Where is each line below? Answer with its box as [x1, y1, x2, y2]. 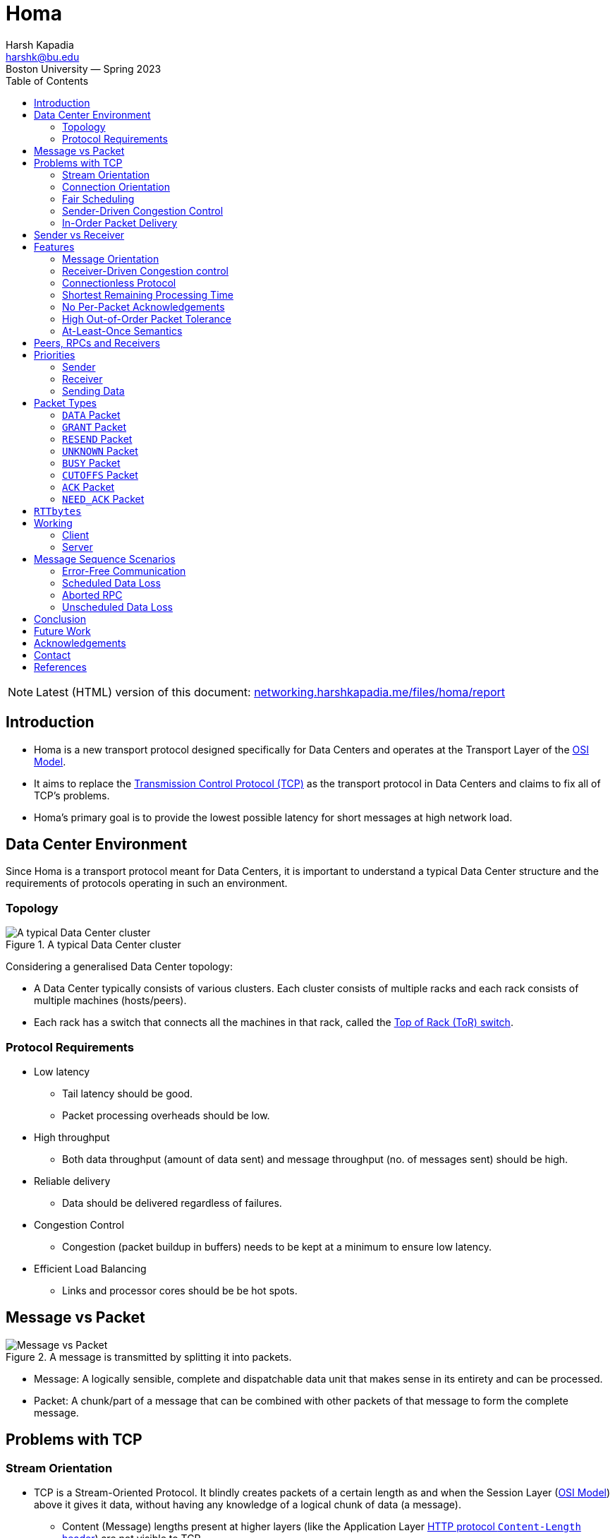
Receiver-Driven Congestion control [62, 264, 229, 277]
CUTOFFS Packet [62, 468, 138, 481]
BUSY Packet [62, 456, 121, 469]
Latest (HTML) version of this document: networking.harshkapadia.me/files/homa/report [36, 684, 506, 699]
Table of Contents [6, 74, 89, 87]
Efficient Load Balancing [34, 1262, 147, 1275]
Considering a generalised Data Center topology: [6, 960, 233, 973]
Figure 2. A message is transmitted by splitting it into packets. [6, 1350, 292, 1363]
